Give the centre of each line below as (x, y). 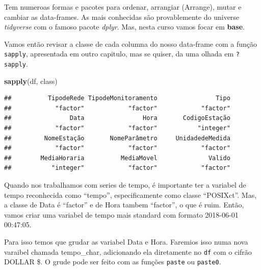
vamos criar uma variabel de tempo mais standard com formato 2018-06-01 (121, 214)
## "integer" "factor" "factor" (117, 168)
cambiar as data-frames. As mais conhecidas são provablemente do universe (122, 17)
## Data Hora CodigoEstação (117, 118)
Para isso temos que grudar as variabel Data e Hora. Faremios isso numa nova (126, 242)
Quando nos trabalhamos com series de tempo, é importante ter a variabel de (125, 185)
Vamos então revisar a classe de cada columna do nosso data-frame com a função (130, 43)
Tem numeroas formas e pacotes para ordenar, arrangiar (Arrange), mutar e (123, 7)
